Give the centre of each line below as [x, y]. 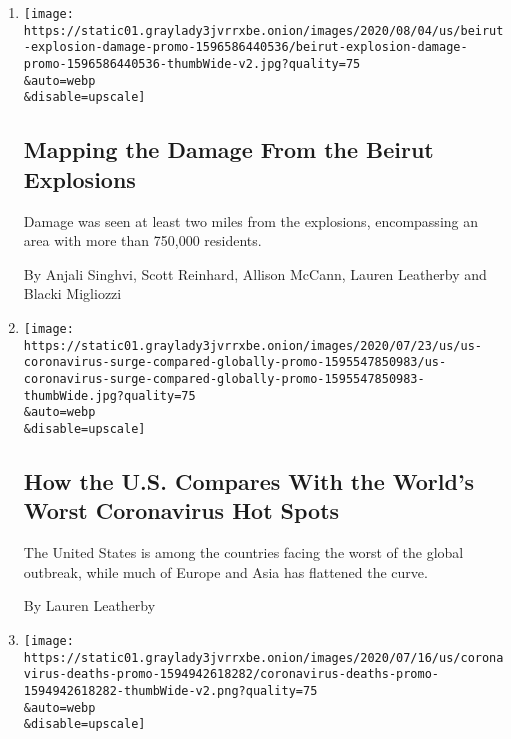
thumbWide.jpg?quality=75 [109, 395]
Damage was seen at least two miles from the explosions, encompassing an [250, 220]
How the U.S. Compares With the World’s [249, 480]
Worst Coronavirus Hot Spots [181, 510]
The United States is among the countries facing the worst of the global [243, 552]
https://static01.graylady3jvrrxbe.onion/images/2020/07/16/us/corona [263, 657]
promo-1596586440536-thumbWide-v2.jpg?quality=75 [192, 63]
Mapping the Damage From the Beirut [228, 149]
